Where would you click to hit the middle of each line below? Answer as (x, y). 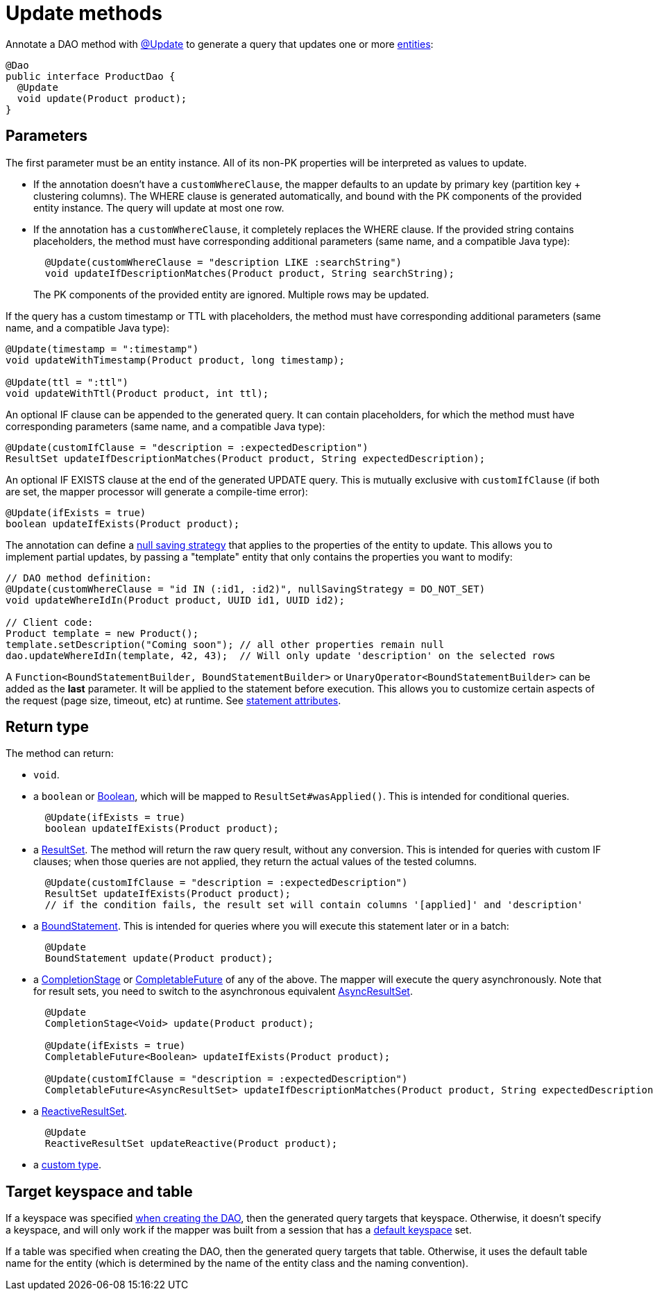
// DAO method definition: (79, 578)
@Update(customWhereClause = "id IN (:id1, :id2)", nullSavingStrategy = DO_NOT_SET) (246, 589)
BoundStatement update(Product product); (159, 958)
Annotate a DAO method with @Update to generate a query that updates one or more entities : (220, 44)
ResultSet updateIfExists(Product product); (168, 894)
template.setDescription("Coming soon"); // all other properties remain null (225, 644)
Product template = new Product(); (102, 633)
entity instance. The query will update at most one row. (159, 207)
